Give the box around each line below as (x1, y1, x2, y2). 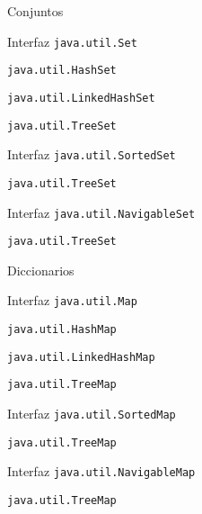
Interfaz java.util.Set (7, 32, 137, 50)
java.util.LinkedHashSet (7, 91, 155, 104)
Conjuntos (7, 2, 64, 20)
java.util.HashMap (7, 323, 117, 337)
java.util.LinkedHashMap (7, 350, 155, 364)
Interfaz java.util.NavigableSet (7, 203, 196, 221)
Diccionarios (7, 260, 75, 279)
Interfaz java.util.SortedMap (7, 404, 176, 423)
